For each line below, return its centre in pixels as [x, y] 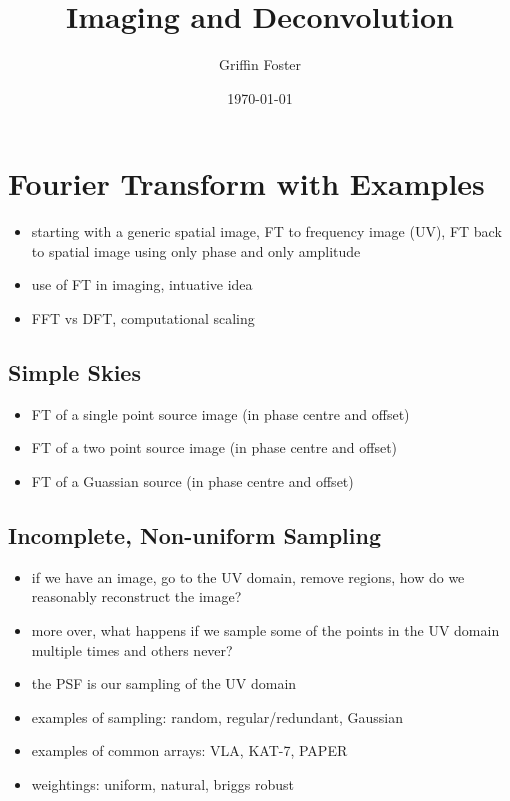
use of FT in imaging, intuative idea [142, 284]
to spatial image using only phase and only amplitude [196, 250]
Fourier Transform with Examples [246, 183]
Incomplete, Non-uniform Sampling [195, 535]
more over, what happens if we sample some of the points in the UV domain [265, 630]
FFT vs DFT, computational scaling [143, 318]
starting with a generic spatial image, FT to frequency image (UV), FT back [266, 231]
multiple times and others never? [132, 649]
